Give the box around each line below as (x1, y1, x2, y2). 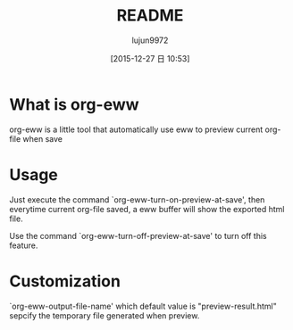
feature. (9, 240, 38, 251)
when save (22, 133, 63, 144)
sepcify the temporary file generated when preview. (9, 309, 200, 321)
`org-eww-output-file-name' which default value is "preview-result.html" (9, 301, 277, 311)
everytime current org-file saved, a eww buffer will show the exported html (9, 203, 285, 214)
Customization (9, 271, 121, 291)
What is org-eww (9, 95, 140, 114)
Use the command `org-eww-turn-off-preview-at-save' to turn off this (9, 230, 268, 241)
